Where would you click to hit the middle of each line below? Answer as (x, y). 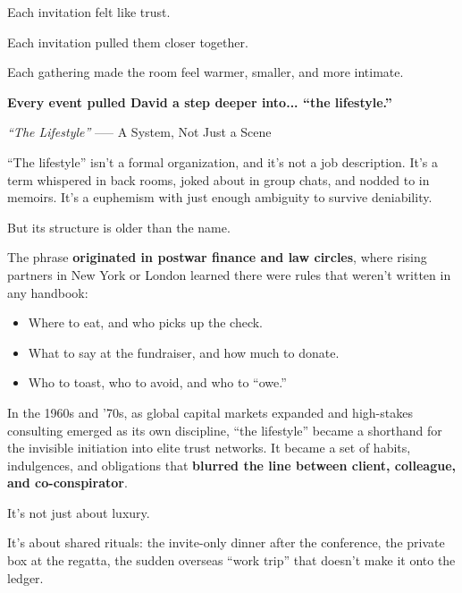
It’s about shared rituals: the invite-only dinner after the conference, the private (226, 542)
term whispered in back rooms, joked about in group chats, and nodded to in (218, 179)
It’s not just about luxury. (79, 512)
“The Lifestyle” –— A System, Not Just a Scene (139, 132)
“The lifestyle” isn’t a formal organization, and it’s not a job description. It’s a (223, 161)
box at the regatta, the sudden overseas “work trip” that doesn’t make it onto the (231, 560)
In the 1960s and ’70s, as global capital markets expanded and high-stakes (210, 412)
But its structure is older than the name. (119, 227)
